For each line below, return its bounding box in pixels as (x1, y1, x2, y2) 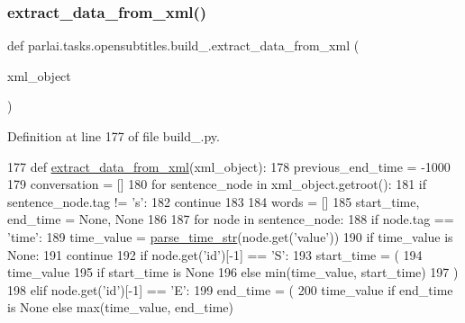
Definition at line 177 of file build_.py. (7, 127, 220, 145)
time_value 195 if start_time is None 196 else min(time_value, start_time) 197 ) (7, 263, 459, 282)
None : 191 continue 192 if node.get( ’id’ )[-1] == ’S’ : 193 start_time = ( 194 (7, 245, 423, 264)
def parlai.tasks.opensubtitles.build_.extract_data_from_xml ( (7, 36, 360, 55)
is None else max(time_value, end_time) (7, 298, 233, 317)
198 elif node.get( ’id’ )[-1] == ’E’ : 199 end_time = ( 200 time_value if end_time (7, 280, 453, 299)
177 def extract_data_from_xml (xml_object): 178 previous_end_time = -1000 (7, 157, 451, 175)
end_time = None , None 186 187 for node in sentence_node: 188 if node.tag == (7, 210, 454, 229)
